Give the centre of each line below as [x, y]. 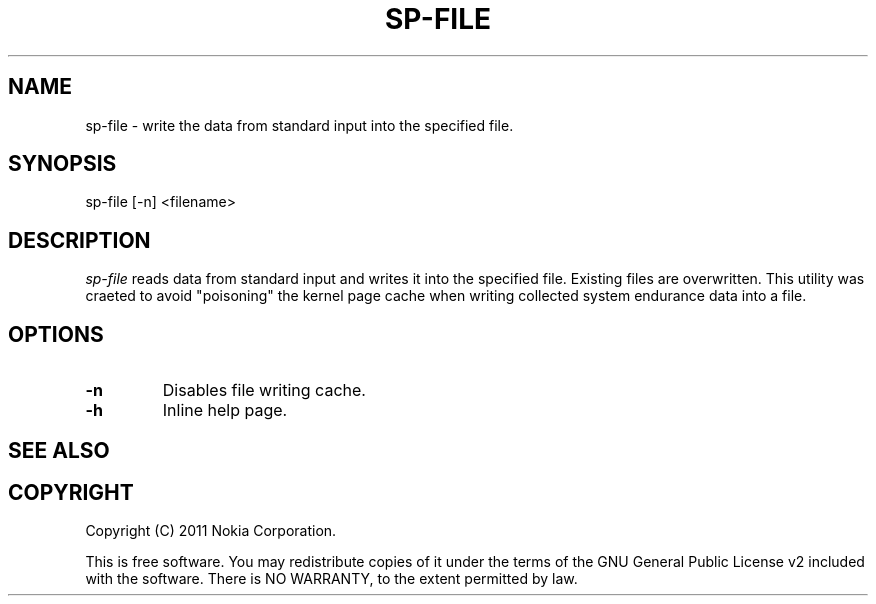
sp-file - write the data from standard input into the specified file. [299, 125]
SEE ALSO [59, 450]
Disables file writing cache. [264, 390]
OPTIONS [56, 334]
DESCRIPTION [79, 240]
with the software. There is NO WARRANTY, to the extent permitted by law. [331, 579]
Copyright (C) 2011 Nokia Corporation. [211, 531]
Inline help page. [225, 410]
